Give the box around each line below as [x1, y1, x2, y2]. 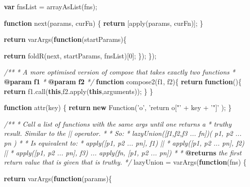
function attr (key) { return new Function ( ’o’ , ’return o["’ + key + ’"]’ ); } [4, 102, 232, 112]
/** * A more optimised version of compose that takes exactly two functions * [4, 67, 235, 77]
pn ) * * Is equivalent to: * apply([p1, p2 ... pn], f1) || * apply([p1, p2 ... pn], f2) [4, 137, 245, 148]
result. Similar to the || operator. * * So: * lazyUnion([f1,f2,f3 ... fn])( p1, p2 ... [4, 128, 242, 138]
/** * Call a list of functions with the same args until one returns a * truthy [4, 118, 232, 129]
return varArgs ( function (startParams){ [4, 34, 127, 44]
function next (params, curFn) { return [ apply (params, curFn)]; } [4, 18, 203, 28]
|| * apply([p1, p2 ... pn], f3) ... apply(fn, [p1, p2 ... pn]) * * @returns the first [4, 147, 242, 157]
